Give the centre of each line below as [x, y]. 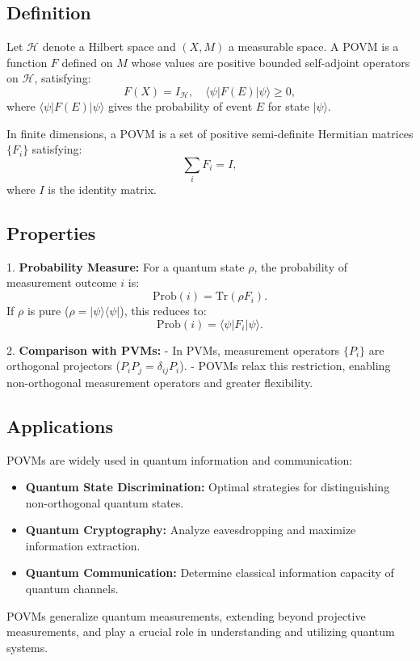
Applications [60, 425]
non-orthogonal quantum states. [105, 502]
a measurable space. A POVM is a [313, 46]
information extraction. [83, 545]
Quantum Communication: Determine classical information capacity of [210, 573]
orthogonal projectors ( [63, 366]
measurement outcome [62, 282]
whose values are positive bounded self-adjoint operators [271, 62]
